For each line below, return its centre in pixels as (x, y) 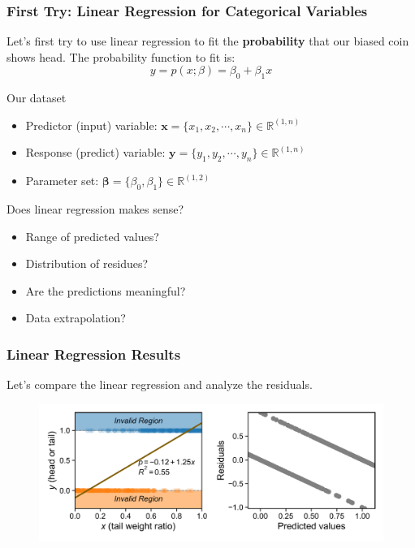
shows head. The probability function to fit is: (121, 56)
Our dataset (37, 98)
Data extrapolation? (76, 318)
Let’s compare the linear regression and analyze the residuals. (160, 384)
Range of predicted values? (92, 236)
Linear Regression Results (94, 354)
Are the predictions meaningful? (106, 290)
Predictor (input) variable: (91, 125)
